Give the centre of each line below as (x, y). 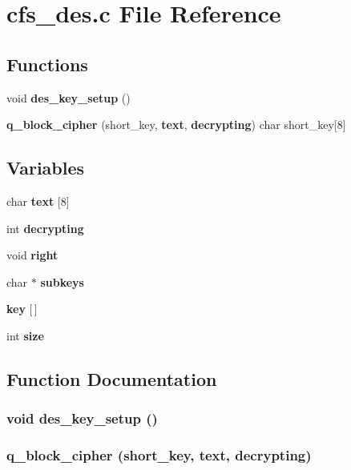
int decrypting (45, 228)
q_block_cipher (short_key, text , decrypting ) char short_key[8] (176, 125)
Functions (47, 64)
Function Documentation (112, 378)
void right (32, 255)
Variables (46, 168)
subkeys (62, 281)
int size (25, 335)
